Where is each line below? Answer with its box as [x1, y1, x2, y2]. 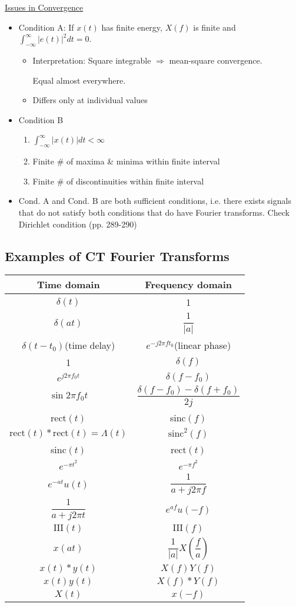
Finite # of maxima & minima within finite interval [32, 155, 220, 167]
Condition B [18, 113, 64, 126]
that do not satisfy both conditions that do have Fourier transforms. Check [18, 206, 290, 218]
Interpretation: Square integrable [32, 54, 151, 66]
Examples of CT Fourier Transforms [5, 246, 230, 265]
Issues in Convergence [5, 1, 84, 13]
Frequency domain [145, 278, 232, 292]
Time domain [36, 278, 100, 292]
